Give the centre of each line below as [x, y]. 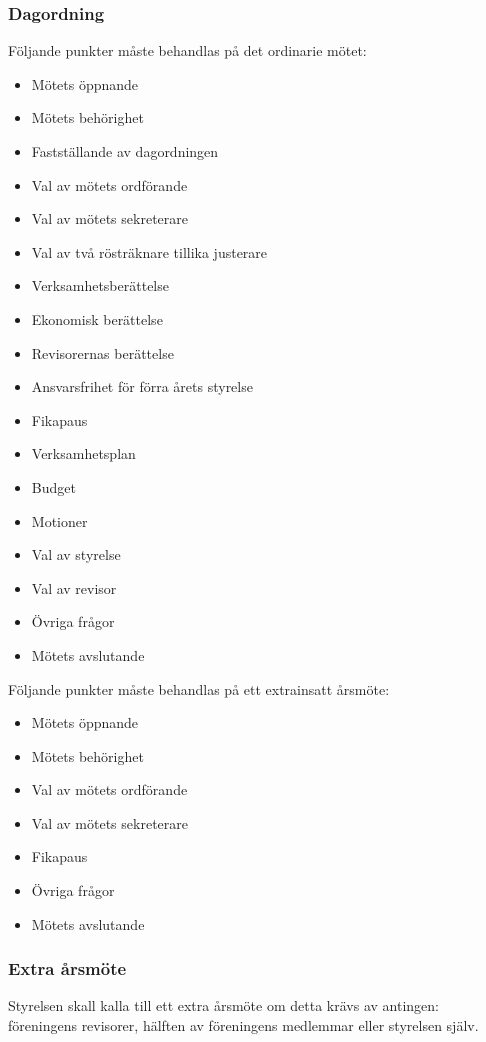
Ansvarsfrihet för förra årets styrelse [142, 386]
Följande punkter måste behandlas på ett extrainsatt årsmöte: [199, 688]
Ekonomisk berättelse [97, 318]
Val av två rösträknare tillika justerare [149, 251]
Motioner [59, 520]
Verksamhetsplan [83, 453]
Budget [53, 486]
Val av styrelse [76, 554]
